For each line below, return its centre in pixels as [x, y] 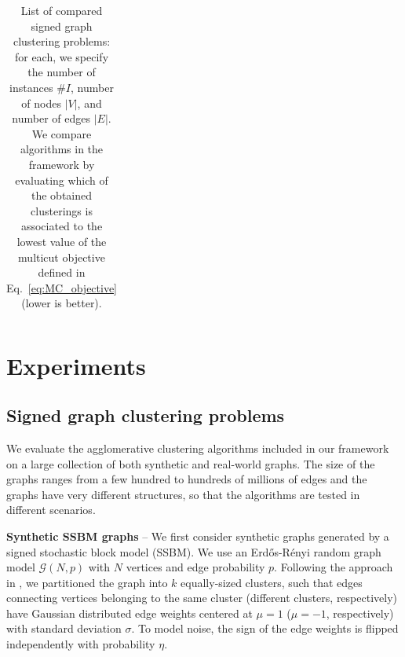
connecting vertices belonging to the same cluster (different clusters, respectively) [202, 598]
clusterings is [62, 210]
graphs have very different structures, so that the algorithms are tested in [183, 494]
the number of [62, 72]
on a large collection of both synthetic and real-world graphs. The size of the [191, 463]
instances [31, 87]
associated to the [62, 226]
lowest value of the [62, 241]
